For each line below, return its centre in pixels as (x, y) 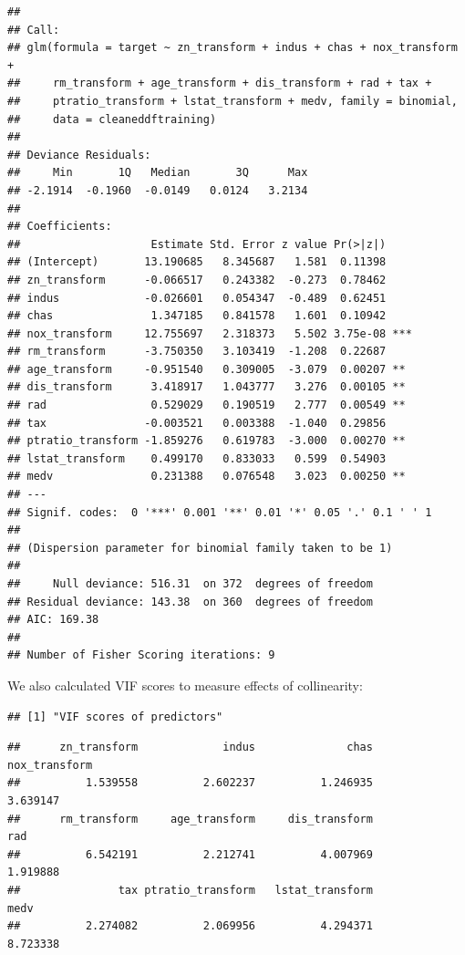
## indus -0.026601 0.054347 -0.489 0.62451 (197, 298)
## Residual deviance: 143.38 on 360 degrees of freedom (190, 602)
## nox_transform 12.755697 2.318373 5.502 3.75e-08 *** (210, 333)
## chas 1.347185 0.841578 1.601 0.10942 (197, 316)
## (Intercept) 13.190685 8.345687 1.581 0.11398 (197, 262)
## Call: (34, 30)
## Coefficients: (60, 227)
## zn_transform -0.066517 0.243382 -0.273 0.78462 (197, 280)
